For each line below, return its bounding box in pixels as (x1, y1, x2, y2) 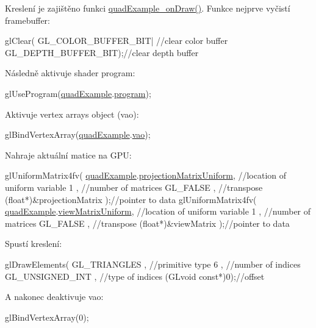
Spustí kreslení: (5, 237, 62, 250)
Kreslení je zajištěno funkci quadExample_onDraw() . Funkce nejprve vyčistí (5, 2, 290, 14)
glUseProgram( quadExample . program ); (5, 87, 151, 99)
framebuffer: (5, 13, 50, 26)
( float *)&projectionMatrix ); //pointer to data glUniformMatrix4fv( (5, 193, 257, 205)
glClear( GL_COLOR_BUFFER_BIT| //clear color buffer (5, 34, 228, 47)
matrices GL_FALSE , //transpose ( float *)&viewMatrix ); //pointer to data (5, 216, 290, 229)
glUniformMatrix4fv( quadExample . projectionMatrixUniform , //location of (5, 169, 287, 182)
